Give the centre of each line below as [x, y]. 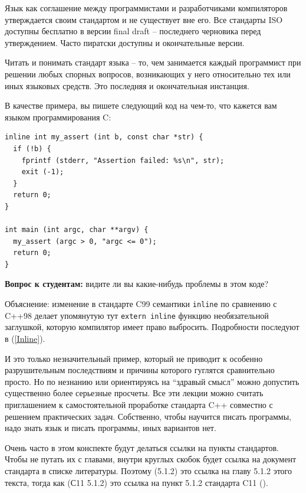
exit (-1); [43, 172]
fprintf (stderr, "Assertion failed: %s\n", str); [123, 160]
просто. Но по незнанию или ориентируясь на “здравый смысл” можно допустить [152, 381]
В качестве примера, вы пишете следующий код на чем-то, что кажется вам [141, 105]
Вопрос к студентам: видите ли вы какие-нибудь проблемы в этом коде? [137, 284]
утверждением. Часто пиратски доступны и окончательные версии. [125, 42]
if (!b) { [32, 148]
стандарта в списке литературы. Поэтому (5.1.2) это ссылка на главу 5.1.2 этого [148, 470]
